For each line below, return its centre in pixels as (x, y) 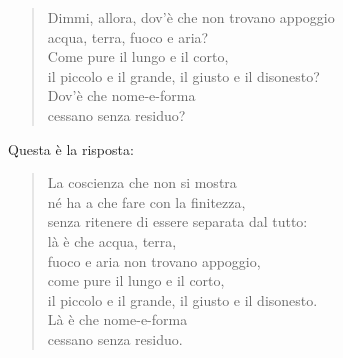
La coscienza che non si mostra (142, 182)
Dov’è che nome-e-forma (121, 95)
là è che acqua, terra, (112, 240)
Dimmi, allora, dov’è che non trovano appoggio (191, 17)
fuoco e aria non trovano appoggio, (154, 260)
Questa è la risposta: (71, 148)
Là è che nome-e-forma (117, 319)
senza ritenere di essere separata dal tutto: (177, 221)
